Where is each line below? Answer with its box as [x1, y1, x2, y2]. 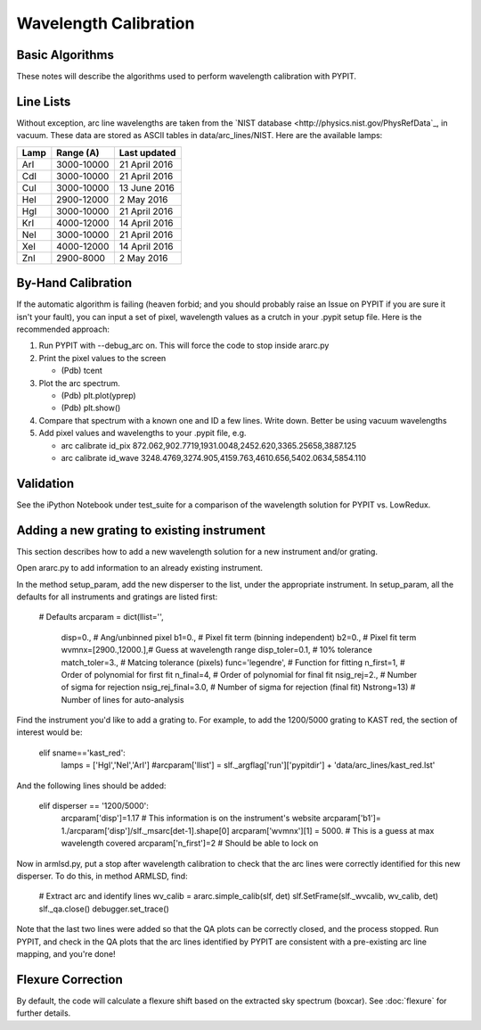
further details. [16, 1008, 71, 1018]
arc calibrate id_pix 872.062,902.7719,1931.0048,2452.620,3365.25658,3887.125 [61, 440, 356, 450]
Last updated [118, 146, 176, 159]
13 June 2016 [118, 181, 175, 194]
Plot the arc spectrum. [38, 377, 120, 388]
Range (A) [56, 146, 100, 159]
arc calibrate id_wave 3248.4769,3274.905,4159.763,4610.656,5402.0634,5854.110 [61, 452, 367, 463]
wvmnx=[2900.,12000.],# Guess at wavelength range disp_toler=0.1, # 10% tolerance [61, 645, 373, 655]
